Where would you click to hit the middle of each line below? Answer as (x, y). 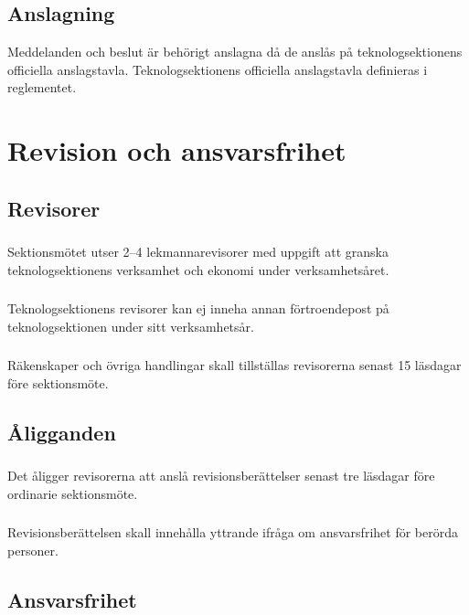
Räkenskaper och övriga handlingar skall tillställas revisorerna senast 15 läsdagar (234, 365)
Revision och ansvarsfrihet (177, 150)
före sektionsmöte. (58, 382)
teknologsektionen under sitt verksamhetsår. (131, 326)
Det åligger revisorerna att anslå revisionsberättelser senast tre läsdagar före (221, 476)
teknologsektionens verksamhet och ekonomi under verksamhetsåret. (198, 269)
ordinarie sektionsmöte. (73, 493)
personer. (33, 550)
